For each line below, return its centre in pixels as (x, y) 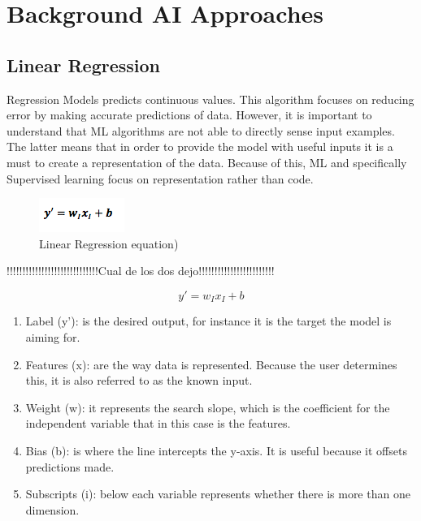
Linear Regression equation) (109, 243)
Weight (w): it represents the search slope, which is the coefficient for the (208, 407)
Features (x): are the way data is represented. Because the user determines (211, 364)
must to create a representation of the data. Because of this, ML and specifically (207, 162)
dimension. (52, 509)
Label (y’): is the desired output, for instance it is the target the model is (208, 321)
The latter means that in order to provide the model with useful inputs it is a (200, 146)
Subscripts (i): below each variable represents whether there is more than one (218, 494)
